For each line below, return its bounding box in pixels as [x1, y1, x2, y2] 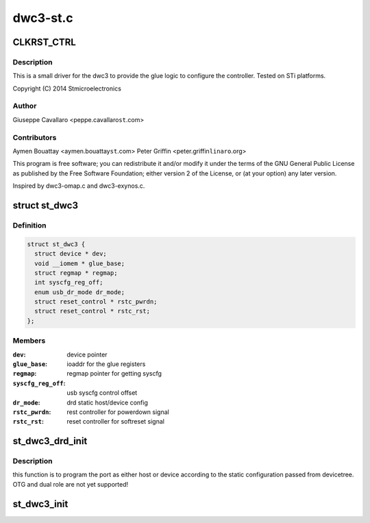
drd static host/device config [66, 398, 149, 406]
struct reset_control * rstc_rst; [34, 307, 151, 315]
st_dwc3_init [12, 498, 69, 510]
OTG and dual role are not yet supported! [12, 480, 129, 488]
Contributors [12, 132, 57, 142]
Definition [12, 220, 47, 230]
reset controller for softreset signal [66, 417, 164, 426]
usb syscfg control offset [66, 389, 138, 397]
